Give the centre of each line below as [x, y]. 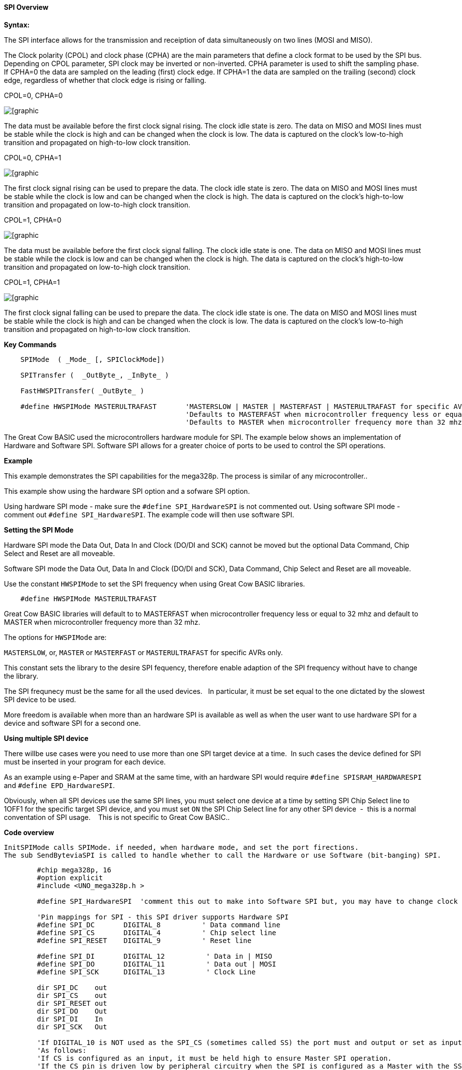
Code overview [29, 832]
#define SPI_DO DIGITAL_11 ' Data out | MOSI [157, 964]
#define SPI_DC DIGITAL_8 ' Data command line [159, 925]
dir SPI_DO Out [72, 1011]
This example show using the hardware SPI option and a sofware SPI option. [127, 491]
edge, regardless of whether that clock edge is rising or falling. [105, 80]
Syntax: [17, 25]
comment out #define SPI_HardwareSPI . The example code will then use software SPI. [149, 514]
